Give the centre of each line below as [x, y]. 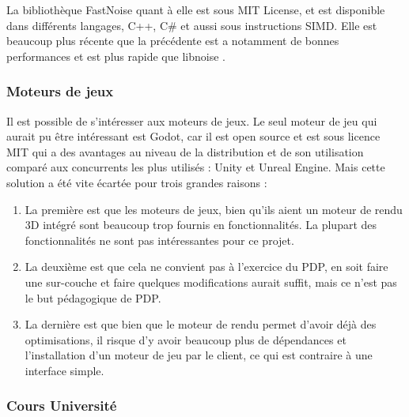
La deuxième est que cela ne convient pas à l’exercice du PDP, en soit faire [206, 267]
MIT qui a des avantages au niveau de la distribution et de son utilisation [185, 151]
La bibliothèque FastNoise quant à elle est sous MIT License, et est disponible [196, 9]
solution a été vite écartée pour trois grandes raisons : [137, 182]
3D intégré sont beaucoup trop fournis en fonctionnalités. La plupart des [201, 225]
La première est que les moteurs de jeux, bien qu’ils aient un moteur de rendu [214, 209]
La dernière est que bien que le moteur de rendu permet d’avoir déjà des [201, 324]
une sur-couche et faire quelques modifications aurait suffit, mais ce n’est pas [211, 282]
